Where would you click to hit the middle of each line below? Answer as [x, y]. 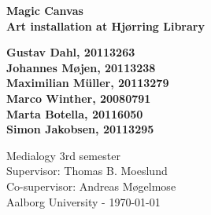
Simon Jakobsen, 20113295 [80, 129]
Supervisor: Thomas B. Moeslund [87, 171]
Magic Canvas [45, 10]
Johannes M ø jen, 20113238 [81, 67]
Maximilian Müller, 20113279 [88, 83]
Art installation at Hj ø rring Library [105, 26]
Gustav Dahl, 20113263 [71, 52]
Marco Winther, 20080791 [79, 98]
